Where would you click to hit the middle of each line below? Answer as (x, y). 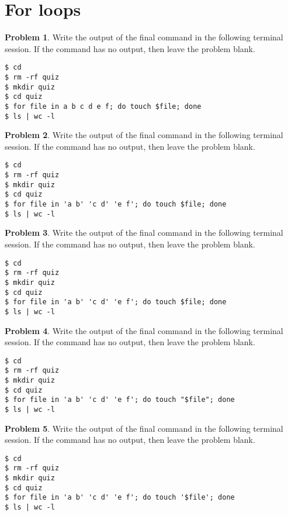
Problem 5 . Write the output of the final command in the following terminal (144, 428)
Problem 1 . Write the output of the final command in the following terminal (144, 37)
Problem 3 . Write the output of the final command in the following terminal (144, 233)
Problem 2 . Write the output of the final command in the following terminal (144, 135)
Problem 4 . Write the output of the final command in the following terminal (144, 330)
